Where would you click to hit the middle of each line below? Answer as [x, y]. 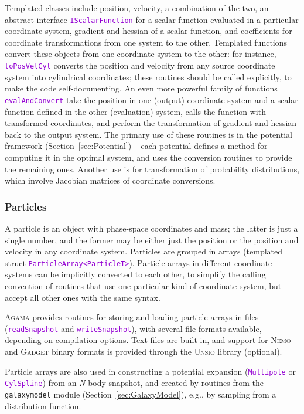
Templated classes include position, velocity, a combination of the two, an [137, 8]
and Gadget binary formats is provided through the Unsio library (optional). [144, 351]
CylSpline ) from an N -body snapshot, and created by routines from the [134, 383]
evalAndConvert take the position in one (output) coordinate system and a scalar [151, 99]
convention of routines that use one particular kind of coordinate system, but [143, 285]
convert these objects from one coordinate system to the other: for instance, [141, 54]
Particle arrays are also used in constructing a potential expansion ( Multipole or [150, 371]
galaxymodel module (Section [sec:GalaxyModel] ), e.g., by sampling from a [141, 394]
